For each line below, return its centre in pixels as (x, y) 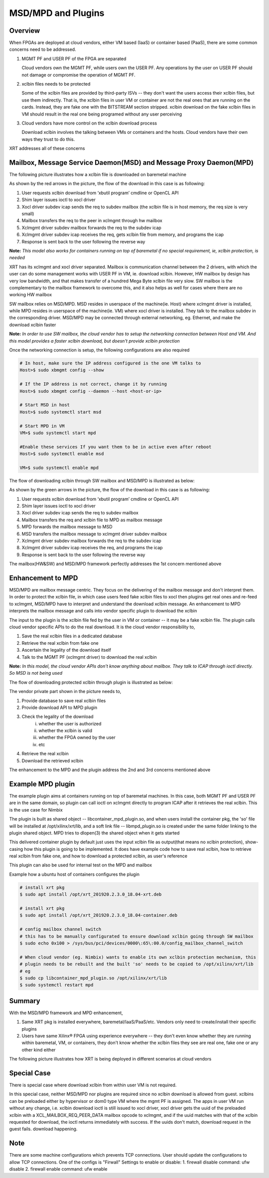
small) (28, 214)
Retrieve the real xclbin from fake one (60, 643)
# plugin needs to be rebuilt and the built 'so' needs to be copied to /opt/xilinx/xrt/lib (136, 964)
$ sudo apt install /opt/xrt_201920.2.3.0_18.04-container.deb (99, 915)
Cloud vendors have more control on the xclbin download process (89, 123)
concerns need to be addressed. (43, 49)
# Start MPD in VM (42, 426)
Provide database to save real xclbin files (64, 701)
